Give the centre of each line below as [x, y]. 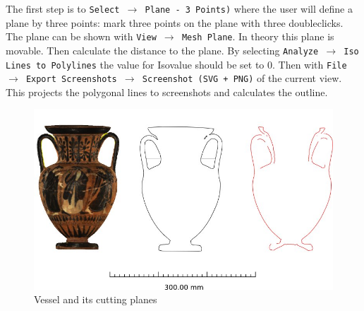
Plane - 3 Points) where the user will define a [249, 8]
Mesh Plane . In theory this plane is [258, 36]
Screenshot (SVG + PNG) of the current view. [242, 78]
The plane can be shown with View [81, 36]
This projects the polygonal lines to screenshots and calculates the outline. [167, 92]
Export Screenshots [71, 80]
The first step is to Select [63, 8]
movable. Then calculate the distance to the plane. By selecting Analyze [162, 50]
